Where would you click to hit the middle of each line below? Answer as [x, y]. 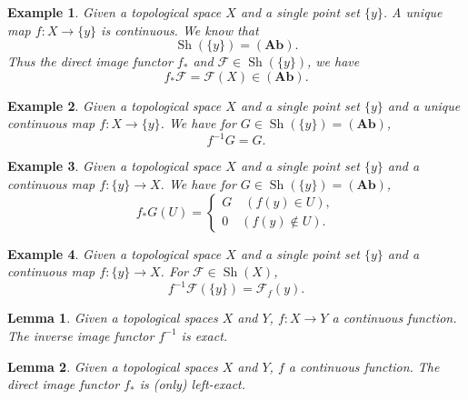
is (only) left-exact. [193, 384]
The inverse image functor [81, 335]
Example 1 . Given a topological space [115, 12]
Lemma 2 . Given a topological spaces [113, 366]
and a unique [424, 105]
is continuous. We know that [180, 30]
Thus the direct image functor [90, 61]
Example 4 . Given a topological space [115, 253]
